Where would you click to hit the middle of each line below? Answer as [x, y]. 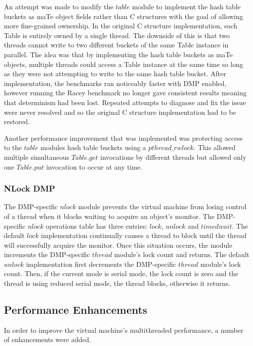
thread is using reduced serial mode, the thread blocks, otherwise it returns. [117, 283]
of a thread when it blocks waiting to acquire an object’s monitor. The [109, 216]
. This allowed [215, 147]
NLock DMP [30, 188]
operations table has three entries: [97, 226]
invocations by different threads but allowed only [173, 157]
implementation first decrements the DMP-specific [101, 264]
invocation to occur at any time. [94, 166]
